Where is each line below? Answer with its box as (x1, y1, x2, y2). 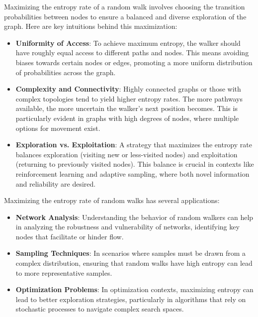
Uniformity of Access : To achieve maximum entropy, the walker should (15, 37, 241, 48)
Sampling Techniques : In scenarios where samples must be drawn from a (15, 248, 246, 258)
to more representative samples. (15, 267, 112, 278)
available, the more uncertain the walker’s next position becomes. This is (15, 103, 238, 113)
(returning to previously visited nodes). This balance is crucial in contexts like (15, 159, 254, 169)
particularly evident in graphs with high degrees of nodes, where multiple (15, 112, 239, 123)
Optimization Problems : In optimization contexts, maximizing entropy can (15, 284, 254, 295)
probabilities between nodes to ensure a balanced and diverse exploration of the (4, 11, 247, 21)
